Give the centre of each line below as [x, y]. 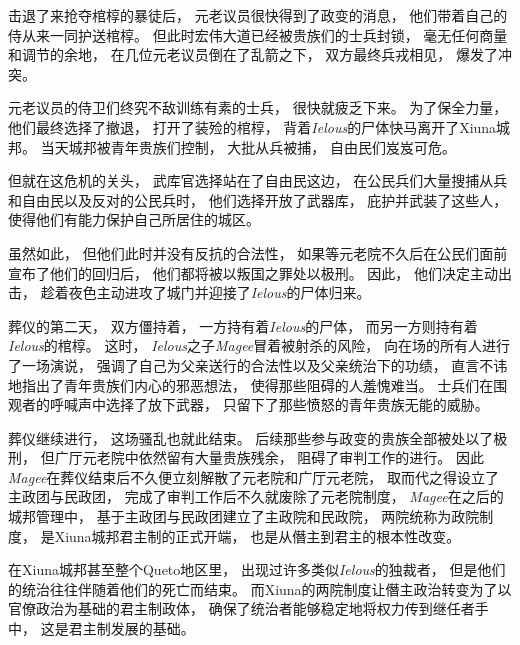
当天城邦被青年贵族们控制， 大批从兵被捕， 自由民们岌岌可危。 [248, 146]
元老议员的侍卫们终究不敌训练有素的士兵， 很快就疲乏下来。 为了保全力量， [258, 107]
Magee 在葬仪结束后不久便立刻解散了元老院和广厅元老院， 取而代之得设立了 [253, 476]
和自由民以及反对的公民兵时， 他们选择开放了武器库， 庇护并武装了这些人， [258, 199]
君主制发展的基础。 [131, 628]
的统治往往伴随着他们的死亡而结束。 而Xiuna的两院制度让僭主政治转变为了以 [260, 588]
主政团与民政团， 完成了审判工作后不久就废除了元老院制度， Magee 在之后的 [256, 496]
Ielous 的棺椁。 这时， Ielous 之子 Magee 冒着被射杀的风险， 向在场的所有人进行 [259, 345]
